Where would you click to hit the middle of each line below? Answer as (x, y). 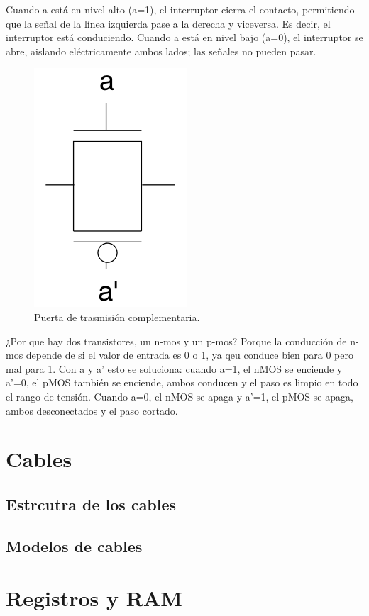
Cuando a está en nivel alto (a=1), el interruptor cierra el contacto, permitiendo (180, 9)
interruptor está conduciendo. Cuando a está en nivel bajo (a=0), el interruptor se (184, 37)
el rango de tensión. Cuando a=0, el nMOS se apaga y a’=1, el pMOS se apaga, (180, 396)
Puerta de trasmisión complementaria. (117, 317)
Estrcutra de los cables (91, 504)
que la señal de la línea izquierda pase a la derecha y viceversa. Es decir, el (168, 23)
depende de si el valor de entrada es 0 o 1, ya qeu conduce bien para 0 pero (189, 355)
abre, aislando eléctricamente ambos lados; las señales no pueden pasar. (161, 51)
